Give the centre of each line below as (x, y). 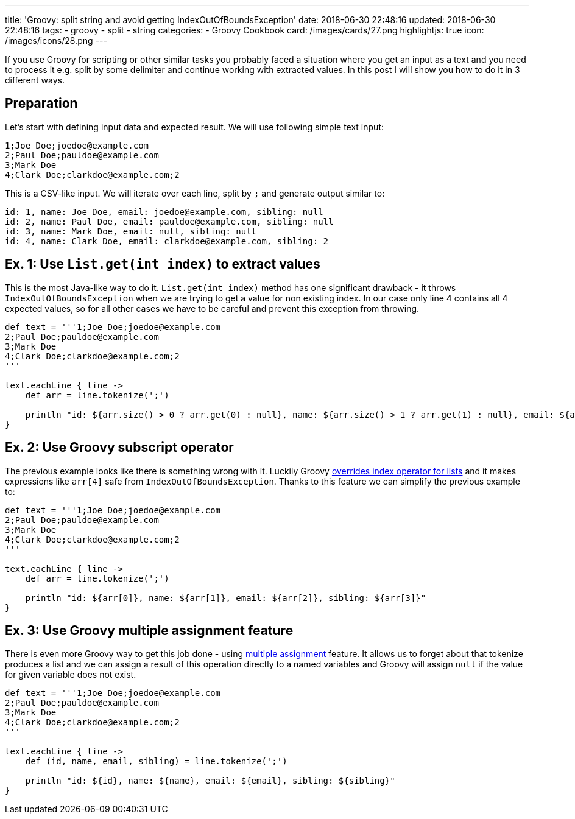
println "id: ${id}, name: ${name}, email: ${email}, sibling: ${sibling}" (210, 781)
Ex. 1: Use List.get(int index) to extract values (163, 264)
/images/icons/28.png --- (56, 40)
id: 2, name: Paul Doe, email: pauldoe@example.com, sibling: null (169, 221)
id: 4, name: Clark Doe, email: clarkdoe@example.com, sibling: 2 (167, 241)
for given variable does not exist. (71, 675)
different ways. (35, 80)
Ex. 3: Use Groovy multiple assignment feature (149, 630)
